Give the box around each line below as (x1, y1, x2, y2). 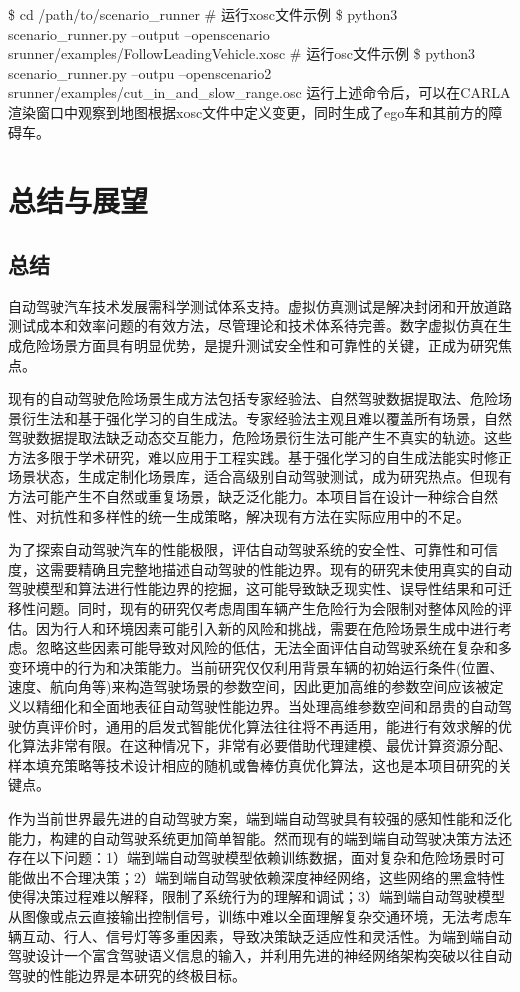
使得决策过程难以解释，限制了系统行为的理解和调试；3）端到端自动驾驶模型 (8, 886, 505, 907)
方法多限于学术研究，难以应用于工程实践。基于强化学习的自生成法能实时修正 (8, 446, 512, 467)
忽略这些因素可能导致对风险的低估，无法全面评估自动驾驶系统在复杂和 (35, 637, 498, 658)
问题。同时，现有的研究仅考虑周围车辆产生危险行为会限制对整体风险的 (35, 598, 498, 619)
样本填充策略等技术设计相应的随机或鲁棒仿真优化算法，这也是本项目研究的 (8, 754, 498, 775)
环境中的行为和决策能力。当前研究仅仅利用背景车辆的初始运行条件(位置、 (21, 656, 504, 677)
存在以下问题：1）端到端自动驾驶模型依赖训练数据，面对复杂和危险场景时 (8, 847, 491, 868)
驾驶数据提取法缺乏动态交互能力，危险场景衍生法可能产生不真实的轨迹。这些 (8, 427, 512, 448)
